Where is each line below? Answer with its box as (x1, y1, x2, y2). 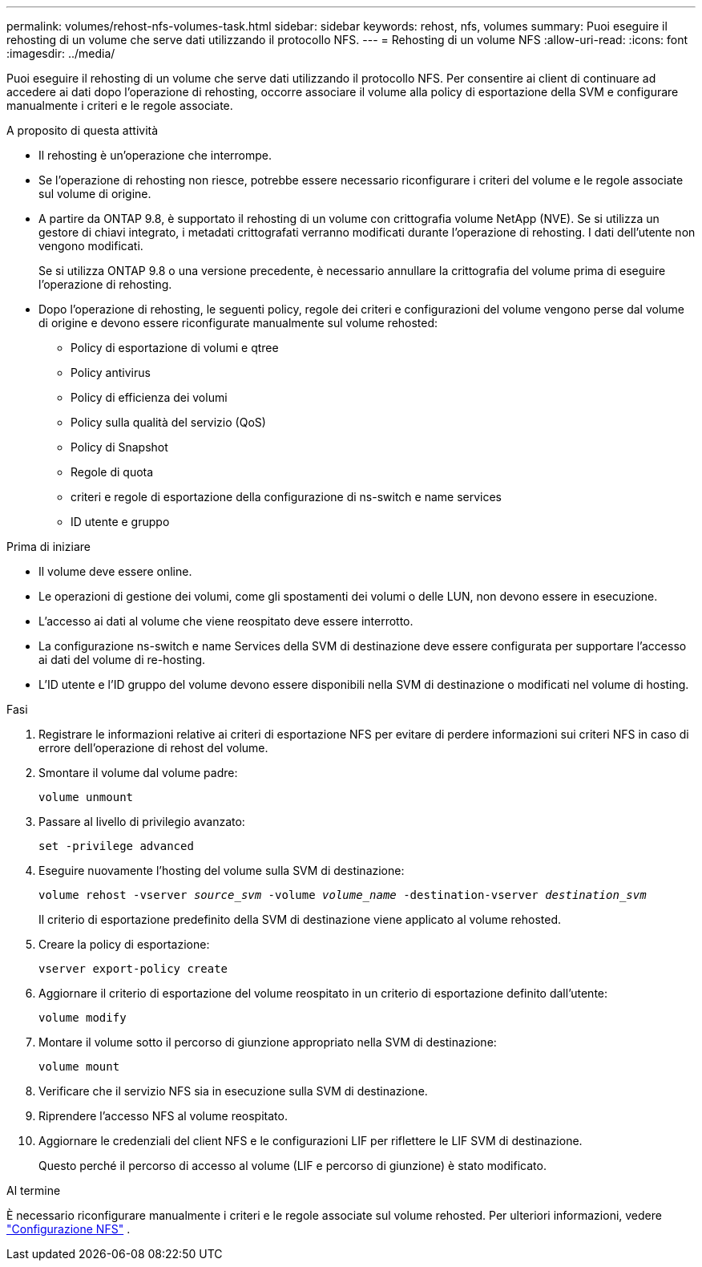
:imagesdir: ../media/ (6, 47, 115, 60)
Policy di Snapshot (71, 440, 168, 454)
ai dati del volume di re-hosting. (38, 653, 206, 666)
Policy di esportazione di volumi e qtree (71, 341, 279, 354)
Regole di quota (71, 465, 154, 479)
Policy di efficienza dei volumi (71, 391, 228, 404)
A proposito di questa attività (6, 123, 159, 137)
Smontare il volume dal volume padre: (38, 766, 238, 779)
